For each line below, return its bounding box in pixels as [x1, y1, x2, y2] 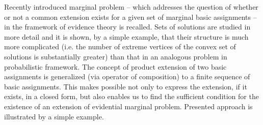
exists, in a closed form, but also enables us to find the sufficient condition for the [4, 91, 259, 102]
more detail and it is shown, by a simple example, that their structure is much [4, 31, 249, 42]
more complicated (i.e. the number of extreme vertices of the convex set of [4, 41, 236, 52]
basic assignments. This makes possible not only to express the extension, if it [4, 81, 247, 91]
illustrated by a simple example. [4, 111, 104, 121]
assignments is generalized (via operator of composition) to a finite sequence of [4, 71, 250, 82]
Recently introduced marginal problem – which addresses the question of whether [4, 2, 258, 12]
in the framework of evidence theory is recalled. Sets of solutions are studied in [4, 21, 251, 32]
